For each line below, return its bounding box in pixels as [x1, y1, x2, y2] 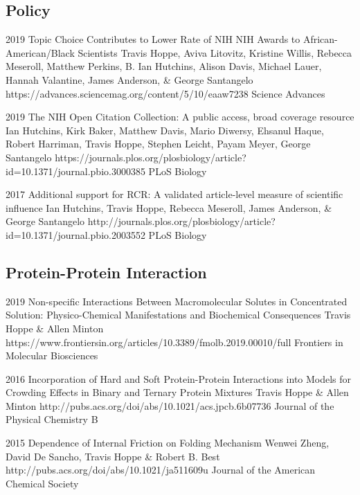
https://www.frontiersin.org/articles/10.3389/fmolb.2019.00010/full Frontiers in [6, 334, 343, 349]
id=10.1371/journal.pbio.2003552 [6, 227, 145, 242]
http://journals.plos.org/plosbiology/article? [87, 214, 276, 228]
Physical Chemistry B [6, 412, 98, 426]
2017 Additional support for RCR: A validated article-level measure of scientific [6, 187, 343, 201]
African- [303, 32, 338, 46]
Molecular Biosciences [6, 348, 98, 363]
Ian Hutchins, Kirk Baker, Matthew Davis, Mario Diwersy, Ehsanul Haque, [6, 123, 324, 137]
